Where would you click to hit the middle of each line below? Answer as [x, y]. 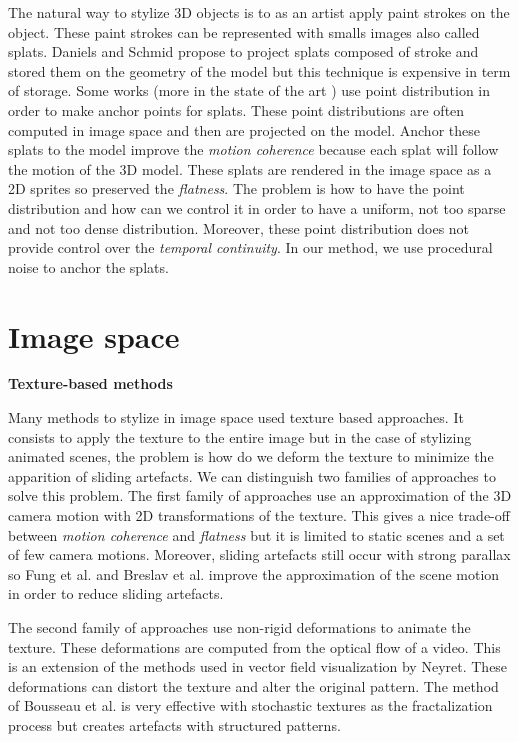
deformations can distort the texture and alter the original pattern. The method [253, 685]
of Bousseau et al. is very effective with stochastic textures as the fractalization [250, 705]
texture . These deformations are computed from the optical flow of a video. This [254, 646]
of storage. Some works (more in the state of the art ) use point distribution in [249, 90]
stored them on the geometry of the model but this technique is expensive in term [259, 70]
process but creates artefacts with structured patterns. [174, 724]
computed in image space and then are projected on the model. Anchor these [244, 129]
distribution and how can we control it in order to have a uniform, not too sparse [257, 207]
